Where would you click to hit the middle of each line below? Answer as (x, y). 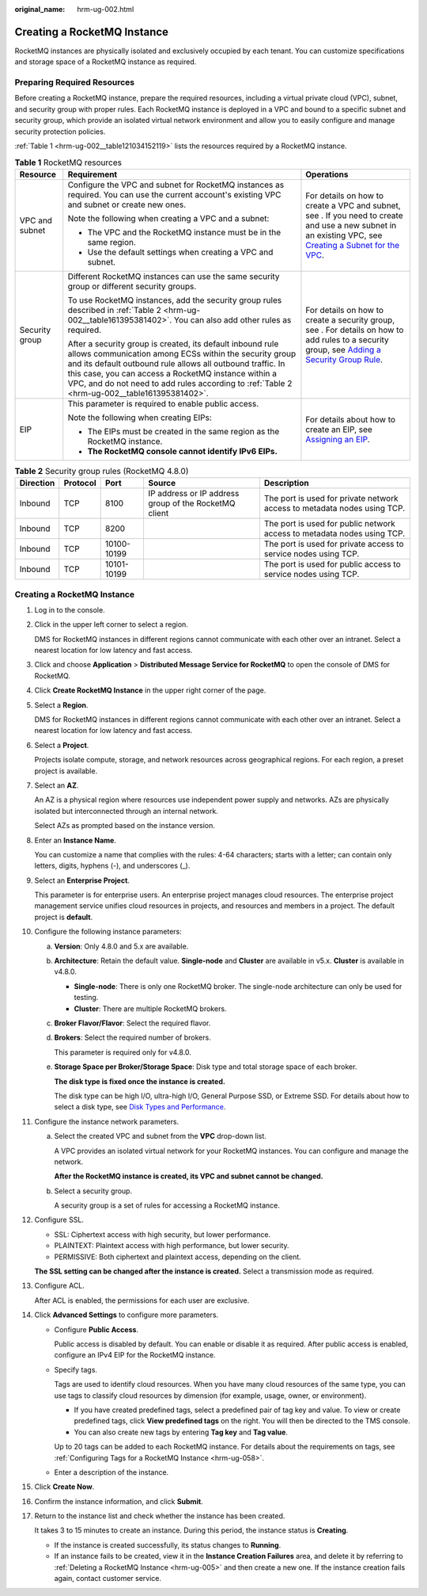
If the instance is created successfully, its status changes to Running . (168, 1544)
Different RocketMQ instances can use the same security (174, 276)
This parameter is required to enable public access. (163, 403)
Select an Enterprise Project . (82, 880)
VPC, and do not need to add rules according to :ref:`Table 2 (180, 383)
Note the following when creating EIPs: (140, 418)
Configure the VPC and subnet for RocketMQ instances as (176, 185)
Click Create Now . (64, 1487)
